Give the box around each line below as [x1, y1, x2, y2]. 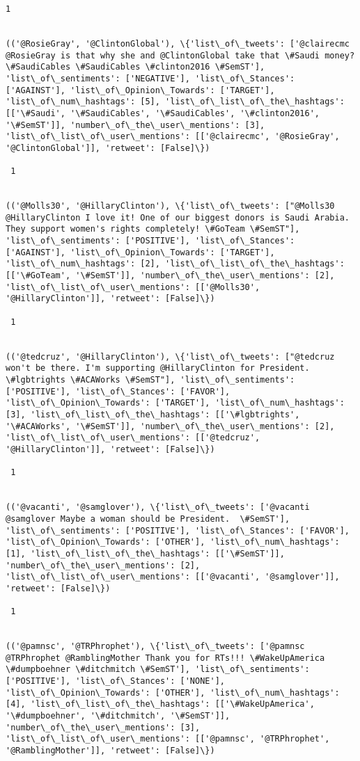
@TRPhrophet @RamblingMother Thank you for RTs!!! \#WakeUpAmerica [6, 652, 325, 663]
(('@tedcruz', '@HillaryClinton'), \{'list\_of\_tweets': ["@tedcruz [6, 351, 335, 362]
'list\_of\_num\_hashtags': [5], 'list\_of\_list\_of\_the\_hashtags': [6, 97, 345, 107]
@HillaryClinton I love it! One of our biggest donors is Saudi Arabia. [6, 212, 350, 223]
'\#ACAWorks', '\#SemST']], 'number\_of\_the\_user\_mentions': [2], [6, 421, 335, 431]
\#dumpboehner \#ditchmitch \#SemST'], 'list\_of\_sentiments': [6, 664, 310, 675]
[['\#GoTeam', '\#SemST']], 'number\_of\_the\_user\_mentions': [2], [6, 271, 335, 281]
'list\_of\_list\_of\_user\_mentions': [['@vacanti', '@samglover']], [6, 572, 340, 582]
